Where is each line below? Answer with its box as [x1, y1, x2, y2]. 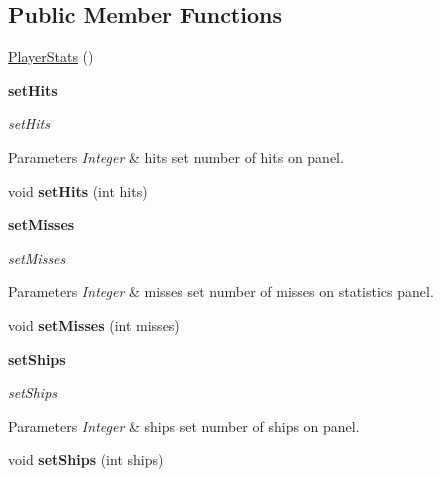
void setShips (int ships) [8, 449, 164, 470]
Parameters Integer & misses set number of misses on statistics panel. [8, 281, 434, 302]
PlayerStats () [8, 46, 94, 67]
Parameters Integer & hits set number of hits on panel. [8, 146, 344, 167]
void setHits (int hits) [8, 180, 148, 201]
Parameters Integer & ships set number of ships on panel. [8, 415, 360, 436]
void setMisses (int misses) [8, 314, 180, 335]
